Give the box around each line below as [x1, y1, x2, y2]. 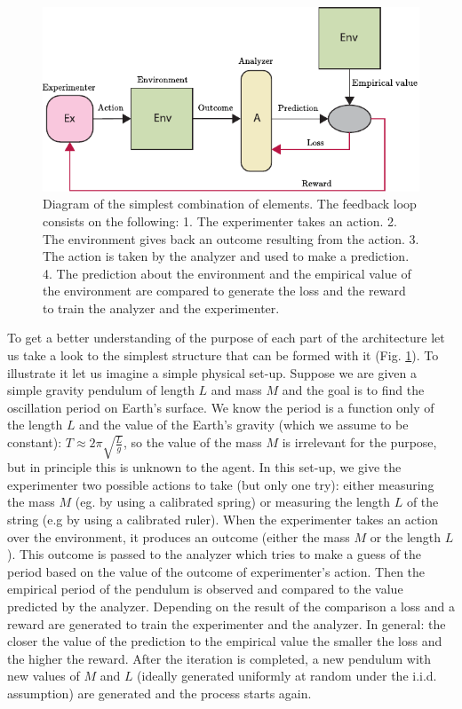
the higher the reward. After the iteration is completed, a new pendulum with [7, 649, 432, 667]
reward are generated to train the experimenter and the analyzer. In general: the [7, 614, 446, 633]
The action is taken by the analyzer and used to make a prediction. [43, 247, 410, 265]
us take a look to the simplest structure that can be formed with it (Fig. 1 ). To [7, 346, 439, 365]
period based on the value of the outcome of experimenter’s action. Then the [7, 562, 426, 580]
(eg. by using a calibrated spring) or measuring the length [75, 492, 391, 511]
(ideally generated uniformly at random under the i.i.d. [137, 666, 437, 685]
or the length [370, 527, 442, 546]
